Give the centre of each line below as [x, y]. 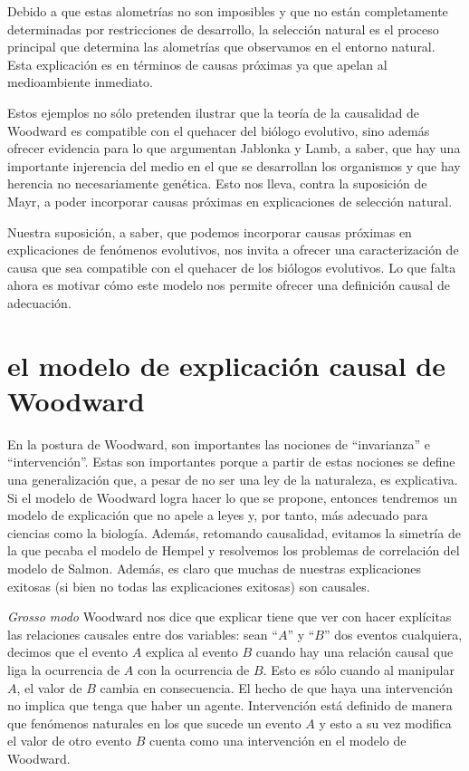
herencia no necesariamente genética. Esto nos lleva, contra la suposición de [217, 183]
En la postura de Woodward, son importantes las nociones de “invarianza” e [219, 443]
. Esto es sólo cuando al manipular [359, 669]
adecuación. [39, 302]
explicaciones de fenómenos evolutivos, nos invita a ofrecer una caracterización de [233, 250]
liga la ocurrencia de [64, 669]
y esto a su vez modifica [385, 723]
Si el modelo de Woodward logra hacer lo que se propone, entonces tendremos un [233, 497]
